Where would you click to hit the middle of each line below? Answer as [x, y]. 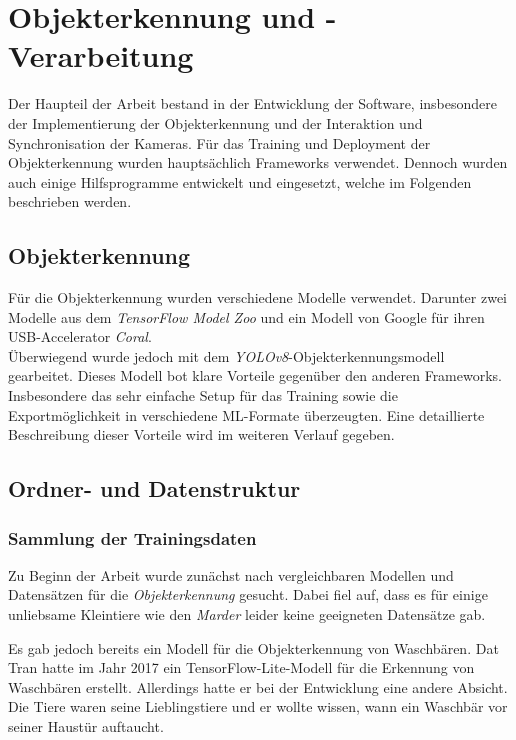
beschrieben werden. [70, 201]
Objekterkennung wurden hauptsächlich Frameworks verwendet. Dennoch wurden [258, 162]
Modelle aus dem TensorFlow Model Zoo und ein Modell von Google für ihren [246, 316]
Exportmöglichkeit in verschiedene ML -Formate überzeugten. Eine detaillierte [246, 414]
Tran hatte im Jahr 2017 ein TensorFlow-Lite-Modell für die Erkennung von [241, 667]
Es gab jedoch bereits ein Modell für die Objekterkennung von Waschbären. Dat [253, 647]
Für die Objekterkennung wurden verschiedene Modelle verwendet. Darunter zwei [258, 297]
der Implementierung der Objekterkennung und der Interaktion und [215, 122]
